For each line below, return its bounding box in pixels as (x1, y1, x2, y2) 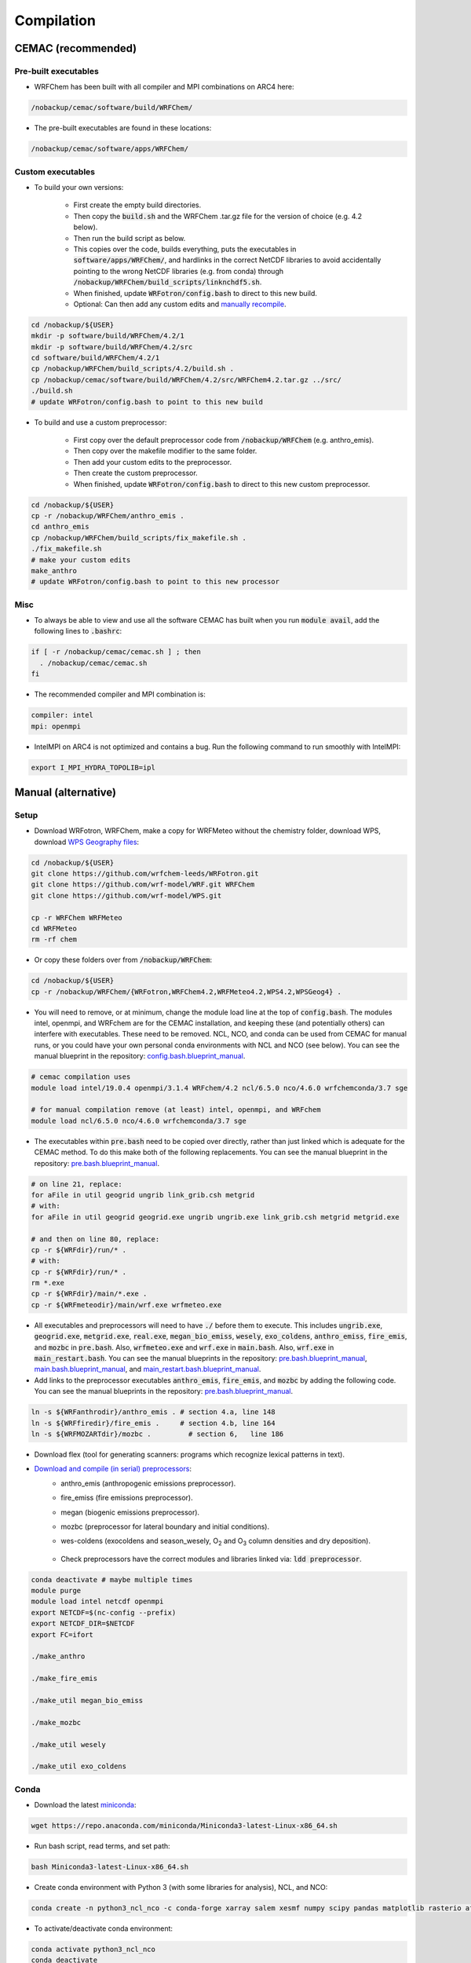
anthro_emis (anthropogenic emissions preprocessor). (60, 1479, 236, 1488)
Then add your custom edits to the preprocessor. (73, 457, 232, 466)
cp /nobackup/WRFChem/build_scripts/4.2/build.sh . (31, 364, 235, 373)
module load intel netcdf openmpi (31, 1597, 164, 1606)
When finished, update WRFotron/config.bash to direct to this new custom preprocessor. (73, 479, 371, 488)
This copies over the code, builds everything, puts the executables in (73, 244, 297, 254)
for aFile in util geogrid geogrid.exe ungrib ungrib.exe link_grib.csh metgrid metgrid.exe (31, 1212, 400, 1221)
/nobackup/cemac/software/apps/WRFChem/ (31, 144, 188, 153)
